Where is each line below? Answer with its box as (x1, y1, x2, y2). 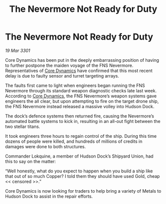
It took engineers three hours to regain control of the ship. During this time (5, 133, 157, 139)
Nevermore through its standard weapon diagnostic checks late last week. (5, 87, 157, 93)
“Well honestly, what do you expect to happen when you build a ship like (5, 168, 153, 174)
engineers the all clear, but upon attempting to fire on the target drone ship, (5, 98, 159, 104)
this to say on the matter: (5, 158, 56, 164)
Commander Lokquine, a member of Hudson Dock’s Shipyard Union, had (5, 153, 154, 159)
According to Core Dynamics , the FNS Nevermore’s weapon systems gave (5, 93, 157, 99)
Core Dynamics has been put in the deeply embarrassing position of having (5, 57, 160, 63)
